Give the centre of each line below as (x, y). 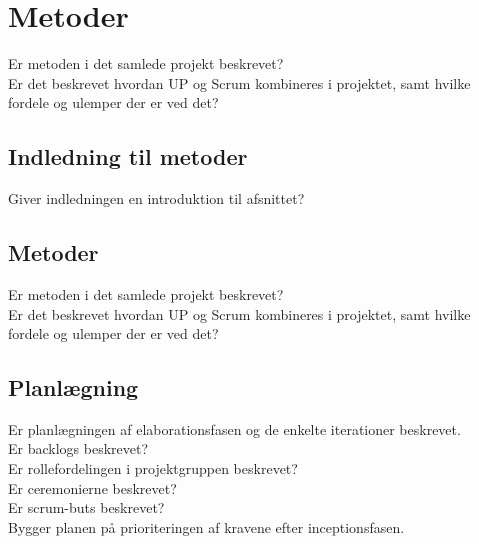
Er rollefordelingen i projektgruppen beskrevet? (153, 468)
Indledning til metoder (128, 156)
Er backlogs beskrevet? (78, 448)
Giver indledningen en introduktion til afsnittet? (156, 198)
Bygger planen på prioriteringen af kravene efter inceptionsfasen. (206, 526)
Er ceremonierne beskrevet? (92, 487)
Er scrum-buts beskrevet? (86, 507)
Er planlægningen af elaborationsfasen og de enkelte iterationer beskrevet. (234, 428)
